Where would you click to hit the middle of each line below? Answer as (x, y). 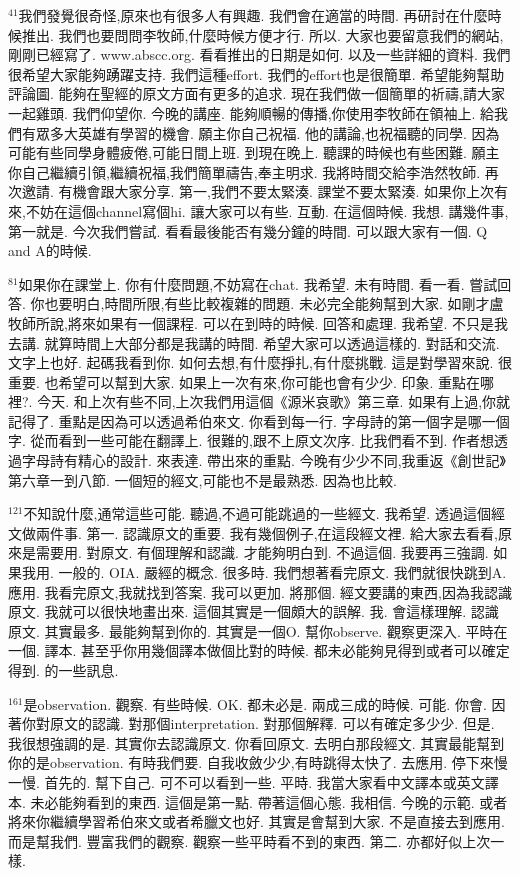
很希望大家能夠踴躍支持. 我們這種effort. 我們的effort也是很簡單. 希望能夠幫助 (256, 73)
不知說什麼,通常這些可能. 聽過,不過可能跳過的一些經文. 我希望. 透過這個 (257, 513)
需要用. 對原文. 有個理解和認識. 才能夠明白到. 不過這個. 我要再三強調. (262, 552)
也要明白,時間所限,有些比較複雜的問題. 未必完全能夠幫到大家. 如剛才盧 (274, 303)
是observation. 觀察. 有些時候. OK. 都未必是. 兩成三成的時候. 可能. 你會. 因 (264, 703)
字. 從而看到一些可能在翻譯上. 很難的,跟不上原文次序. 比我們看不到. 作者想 (251, 440)
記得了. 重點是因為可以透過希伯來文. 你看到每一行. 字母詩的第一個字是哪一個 (259, 420)
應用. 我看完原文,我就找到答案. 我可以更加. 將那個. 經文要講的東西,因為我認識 (260, 591)
